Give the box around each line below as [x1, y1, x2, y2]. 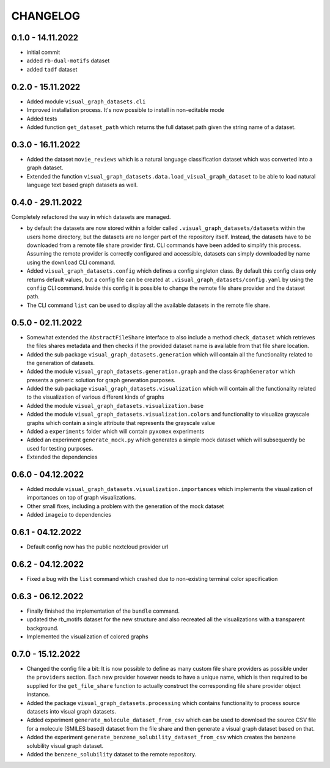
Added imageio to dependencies [26, 511, 111, 519]
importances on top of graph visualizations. [26, 494, 136, 501]
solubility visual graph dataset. [26, 742, 104, 749]
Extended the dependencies [26, 453, 98, 461]
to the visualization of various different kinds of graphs [26, 393, 164, 401]
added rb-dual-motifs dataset [26, 57, 110, 64]
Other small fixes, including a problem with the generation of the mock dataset [26, 502, 224, 510]
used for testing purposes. [26, 445, 94, 452]
